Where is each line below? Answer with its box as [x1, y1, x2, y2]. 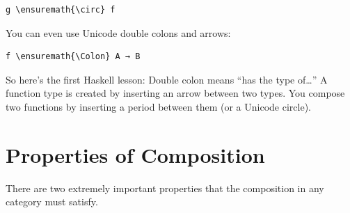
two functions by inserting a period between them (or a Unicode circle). [6, 99, 311, 113]
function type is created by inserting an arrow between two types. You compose [6, 86, 345, 100]
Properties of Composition [6, 140, 265, 168]
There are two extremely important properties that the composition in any [6, 180, 324, 195]
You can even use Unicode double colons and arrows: [6, 25, 231, 40]
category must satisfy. [6, 194, 98, 209]
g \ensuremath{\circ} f [6, 5, 116, 15]
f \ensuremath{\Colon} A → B [6, 52, 141, 62]
